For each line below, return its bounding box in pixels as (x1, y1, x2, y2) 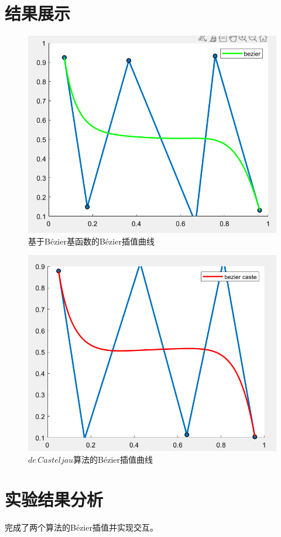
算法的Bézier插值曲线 (73, 453, 153, 465)
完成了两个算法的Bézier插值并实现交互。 (5, 521, 158, 533)
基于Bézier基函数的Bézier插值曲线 (28, 235, 155, 247)
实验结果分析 (5, 487, 104, 511)
